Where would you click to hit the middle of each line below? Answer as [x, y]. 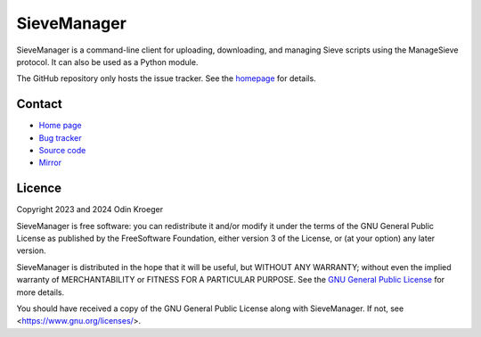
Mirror [50, 163]
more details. [41, 292]
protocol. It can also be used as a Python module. [107, 62]
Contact [39, 104]
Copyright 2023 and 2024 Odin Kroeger [90, 210]
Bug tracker [60, 137]
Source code [62, 151]
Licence [39, 189]
